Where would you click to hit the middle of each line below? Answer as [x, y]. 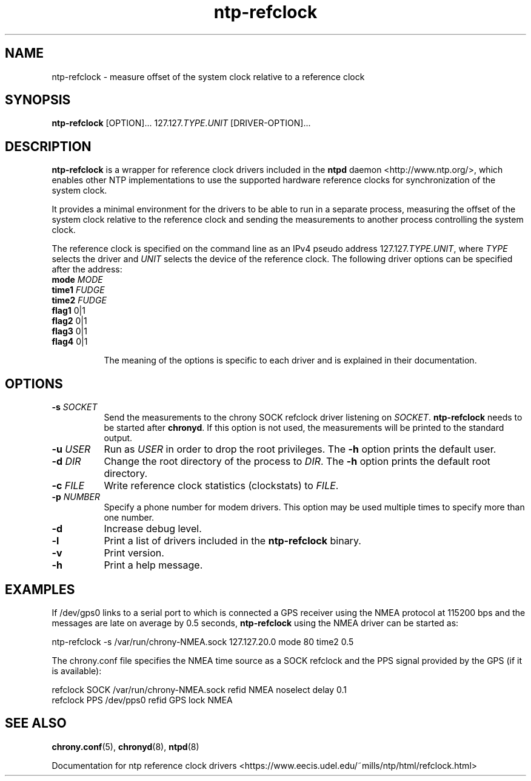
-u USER [71, 449]
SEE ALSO [36, 723]
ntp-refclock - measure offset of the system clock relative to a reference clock [208, 76]
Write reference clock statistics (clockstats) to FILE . [221, 486]
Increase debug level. [153, 529]
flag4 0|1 [70, 342]
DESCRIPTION [48, 146]
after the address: [87, 269]
